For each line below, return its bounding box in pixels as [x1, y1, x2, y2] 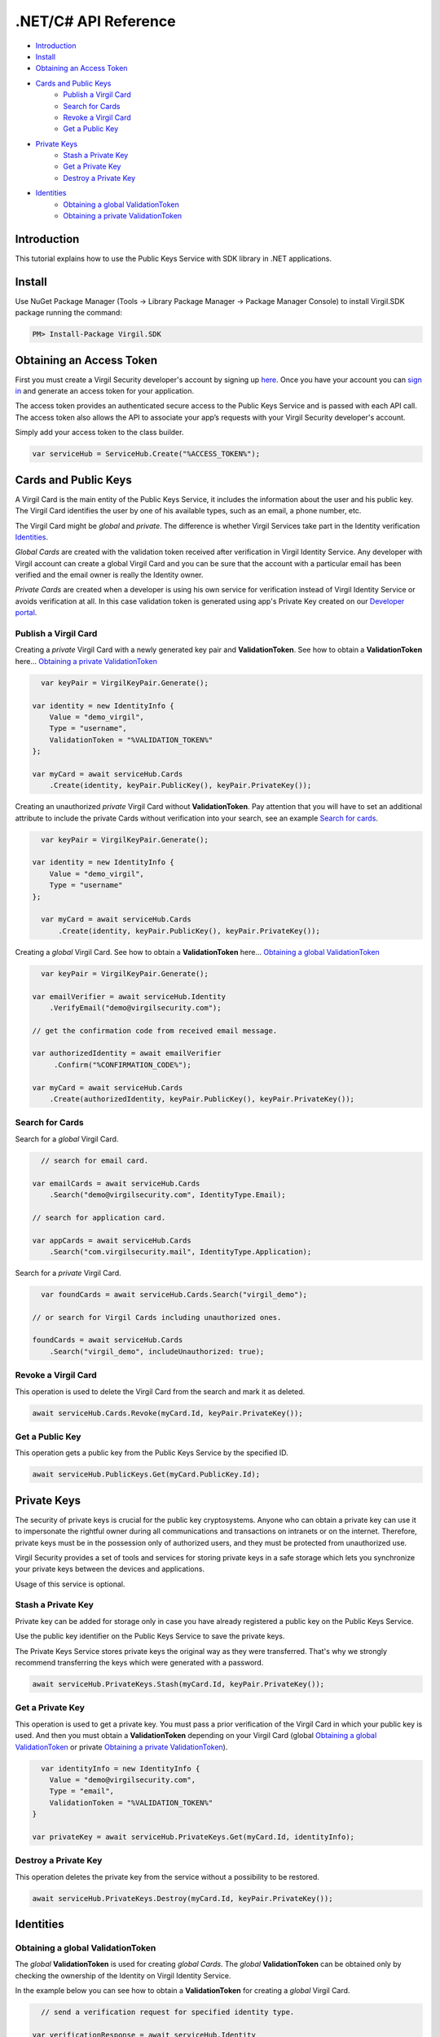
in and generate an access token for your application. [15, 386, 195, 396]
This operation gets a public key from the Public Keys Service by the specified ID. [15, 1448, 288, 1458]
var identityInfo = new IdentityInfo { [41, 1764, 200, 1773]
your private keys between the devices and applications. [15, 1564, 205, 1574]
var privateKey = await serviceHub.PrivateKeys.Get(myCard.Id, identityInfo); [32, 1832, 354, 1841]
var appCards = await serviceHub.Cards [32, 1235, 191, 1245]
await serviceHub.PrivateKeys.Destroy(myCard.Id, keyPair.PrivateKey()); [32, 1894, 333, 1903]
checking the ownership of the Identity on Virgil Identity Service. [15, 1970, 231, 1980]
